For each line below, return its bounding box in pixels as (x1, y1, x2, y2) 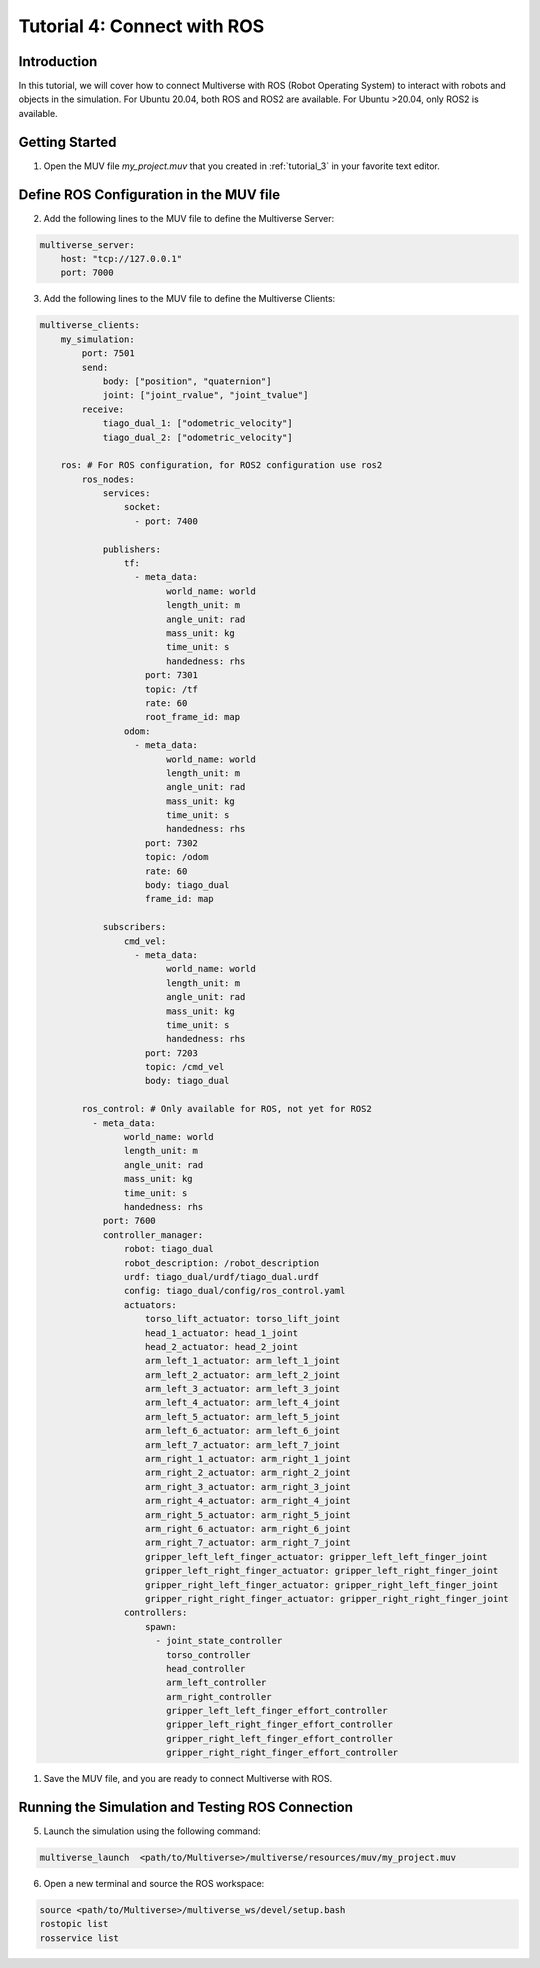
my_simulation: (60, 333, 135, 345)
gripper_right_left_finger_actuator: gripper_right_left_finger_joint (145, 1579, 499, 1590)
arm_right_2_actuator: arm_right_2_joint (145, 1467, 351, 1479)
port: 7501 (81, 348, 135, 359)
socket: (123, 501, 162, 513)
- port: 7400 (134, 515, 199, 527)
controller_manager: (102, 1229, 204, 1240)
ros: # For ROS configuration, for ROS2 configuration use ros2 (60, 460, 383, 471)
